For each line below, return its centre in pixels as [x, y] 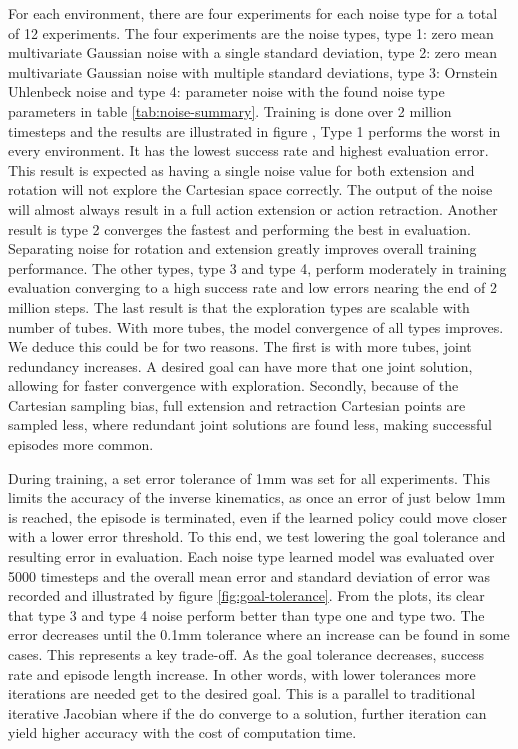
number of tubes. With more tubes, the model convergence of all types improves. [256, 326]
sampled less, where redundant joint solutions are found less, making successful [250, 424]
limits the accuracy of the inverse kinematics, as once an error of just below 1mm [257, 497]
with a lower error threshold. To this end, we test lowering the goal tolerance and [257, 536]
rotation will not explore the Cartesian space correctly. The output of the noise [250, 189]
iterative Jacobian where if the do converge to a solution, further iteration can [247, 712]
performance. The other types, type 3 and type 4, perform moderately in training [257, 267]
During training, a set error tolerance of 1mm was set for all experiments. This [249, 477]
